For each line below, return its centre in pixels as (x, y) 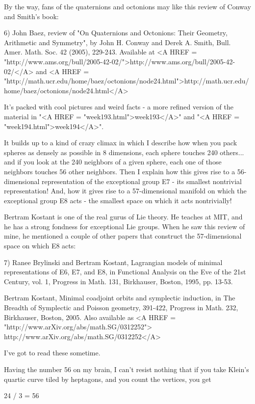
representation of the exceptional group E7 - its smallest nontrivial (142, 181)
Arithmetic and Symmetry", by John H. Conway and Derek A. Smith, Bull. (117, 42)
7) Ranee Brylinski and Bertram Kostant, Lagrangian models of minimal (113, 262)
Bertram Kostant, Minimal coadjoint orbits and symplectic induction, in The (120, 298)
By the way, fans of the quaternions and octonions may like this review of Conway (127, 6)
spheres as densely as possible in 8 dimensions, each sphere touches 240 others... (124, 152)
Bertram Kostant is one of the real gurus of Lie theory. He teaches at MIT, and (123, 217)
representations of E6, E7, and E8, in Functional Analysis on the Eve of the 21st (125, 272)
